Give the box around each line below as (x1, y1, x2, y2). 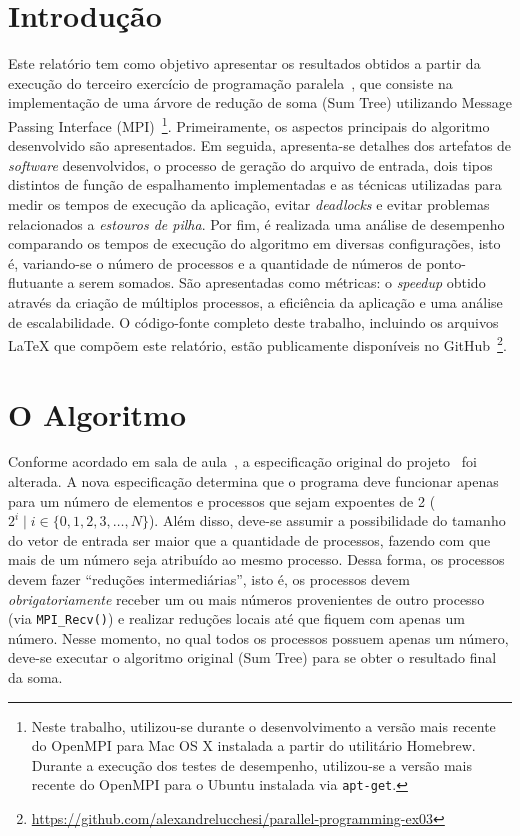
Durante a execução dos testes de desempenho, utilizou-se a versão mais (31, 754, 472, 775)
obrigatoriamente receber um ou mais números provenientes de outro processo (8, 588, 485, 609)
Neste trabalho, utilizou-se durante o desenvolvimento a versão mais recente (31, 715, 496, 736)
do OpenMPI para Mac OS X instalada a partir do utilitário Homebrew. (31, 735, 476, 756)
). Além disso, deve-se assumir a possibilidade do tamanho (148, 510, 506, 531)
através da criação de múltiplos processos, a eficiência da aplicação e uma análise (8, 291, 503, 312)
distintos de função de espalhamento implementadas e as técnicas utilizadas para (8, 174, 502, 195)
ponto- (426, 252, 466, 273)
